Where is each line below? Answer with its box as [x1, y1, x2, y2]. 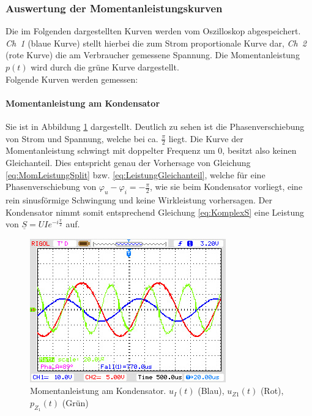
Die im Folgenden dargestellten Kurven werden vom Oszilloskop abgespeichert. [6, 25, 301, 37]
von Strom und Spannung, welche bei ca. [6, 132, 158, 145]
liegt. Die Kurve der [168, 132, 243, 145]
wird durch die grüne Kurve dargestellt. [31, 61, 179, 73]
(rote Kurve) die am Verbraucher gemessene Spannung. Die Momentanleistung [6, 48, 300, 61]
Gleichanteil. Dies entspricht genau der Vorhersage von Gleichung [6, 156, 251, 168]
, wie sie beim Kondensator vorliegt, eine [150, 180, 303, 193]
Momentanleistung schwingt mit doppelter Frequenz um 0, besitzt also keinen [6, 144, 297, 157]
